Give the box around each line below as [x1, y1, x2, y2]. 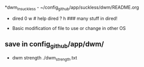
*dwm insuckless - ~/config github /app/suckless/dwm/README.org [5, 5, 139, 12]
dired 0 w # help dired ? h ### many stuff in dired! [12, 15, 118, 21]
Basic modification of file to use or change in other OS [12, 25, 126, 31]
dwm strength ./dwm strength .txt [12, 54, 77, 62]
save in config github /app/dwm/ [5, 40, 104, 50]
